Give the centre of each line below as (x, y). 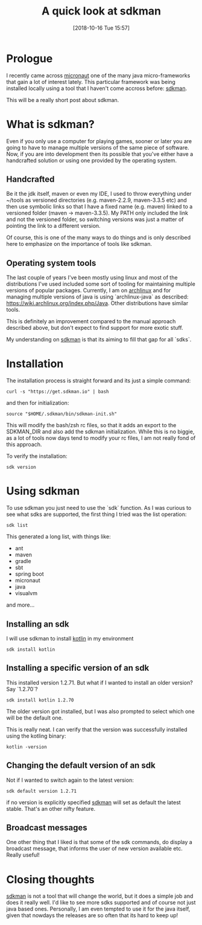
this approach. (24, 445)
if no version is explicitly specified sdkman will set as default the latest (93, 802)
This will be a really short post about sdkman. (63, 100)
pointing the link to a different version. (53, 226)
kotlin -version (27, 747)
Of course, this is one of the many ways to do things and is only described (99, 237)
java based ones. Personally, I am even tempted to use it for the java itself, (98, 909)
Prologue (30, 58)
